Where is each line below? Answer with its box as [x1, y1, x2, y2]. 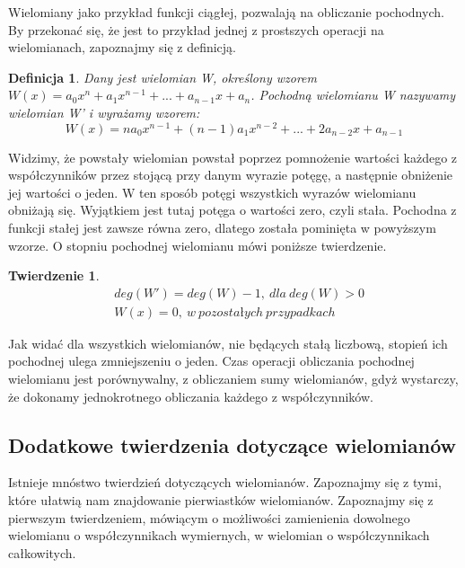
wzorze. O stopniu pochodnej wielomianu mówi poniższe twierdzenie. [8, 235, 387, 254]
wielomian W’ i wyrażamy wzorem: [8, 102, 200, 121]
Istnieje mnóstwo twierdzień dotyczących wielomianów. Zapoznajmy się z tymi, [8, 473, 442, 492]
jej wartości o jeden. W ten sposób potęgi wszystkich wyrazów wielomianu [8, 182, 417, 201]
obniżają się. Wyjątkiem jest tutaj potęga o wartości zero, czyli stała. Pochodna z [8, 200, 457, 219]
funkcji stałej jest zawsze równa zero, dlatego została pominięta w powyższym [8, 218, 436, 237]
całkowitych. [8, 543, 76, 562]
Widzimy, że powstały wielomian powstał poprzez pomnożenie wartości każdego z [8, 147, 458, 166]
